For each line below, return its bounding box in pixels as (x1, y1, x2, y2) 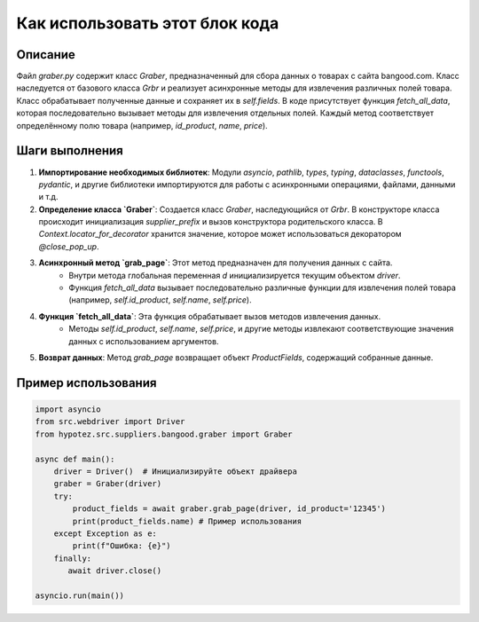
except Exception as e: (53, 528, 157, 539)
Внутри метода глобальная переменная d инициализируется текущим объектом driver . (68, 270, 401, 280)
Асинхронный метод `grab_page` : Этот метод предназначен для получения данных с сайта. (38, 257, 393, 268)
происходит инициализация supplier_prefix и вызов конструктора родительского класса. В (38, 217, 383, 227)
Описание (16, 47, 75, 62)
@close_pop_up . (38, 240, 99, 252)
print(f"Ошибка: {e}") (72, 541, 172, 551)
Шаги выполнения (16, 143, 123, 159)
